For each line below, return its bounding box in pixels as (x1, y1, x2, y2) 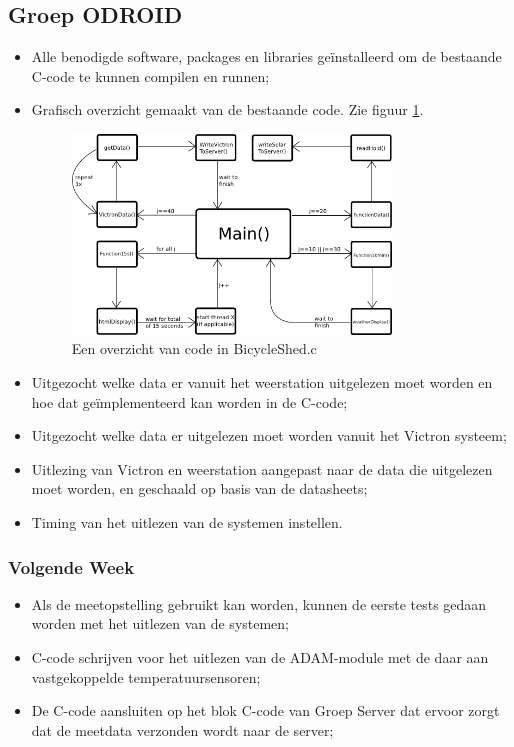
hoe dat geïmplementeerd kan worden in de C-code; (31, 391, 348, 412)
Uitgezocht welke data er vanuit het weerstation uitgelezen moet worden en (31, 372, 493, 393)
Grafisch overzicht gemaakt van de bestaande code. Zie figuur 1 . (31, 99, 424, 120)
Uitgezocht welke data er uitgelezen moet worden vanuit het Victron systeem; (31, 425, 507, 446)
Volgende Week (8, 554, 135, 579)
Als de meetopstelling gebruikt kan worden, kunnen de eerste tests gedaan (31, 593, 487, 614)
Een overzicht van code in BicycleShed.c (71, 338, 317, 359)
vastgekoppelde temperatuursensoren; (31, 666, 261, 687)
